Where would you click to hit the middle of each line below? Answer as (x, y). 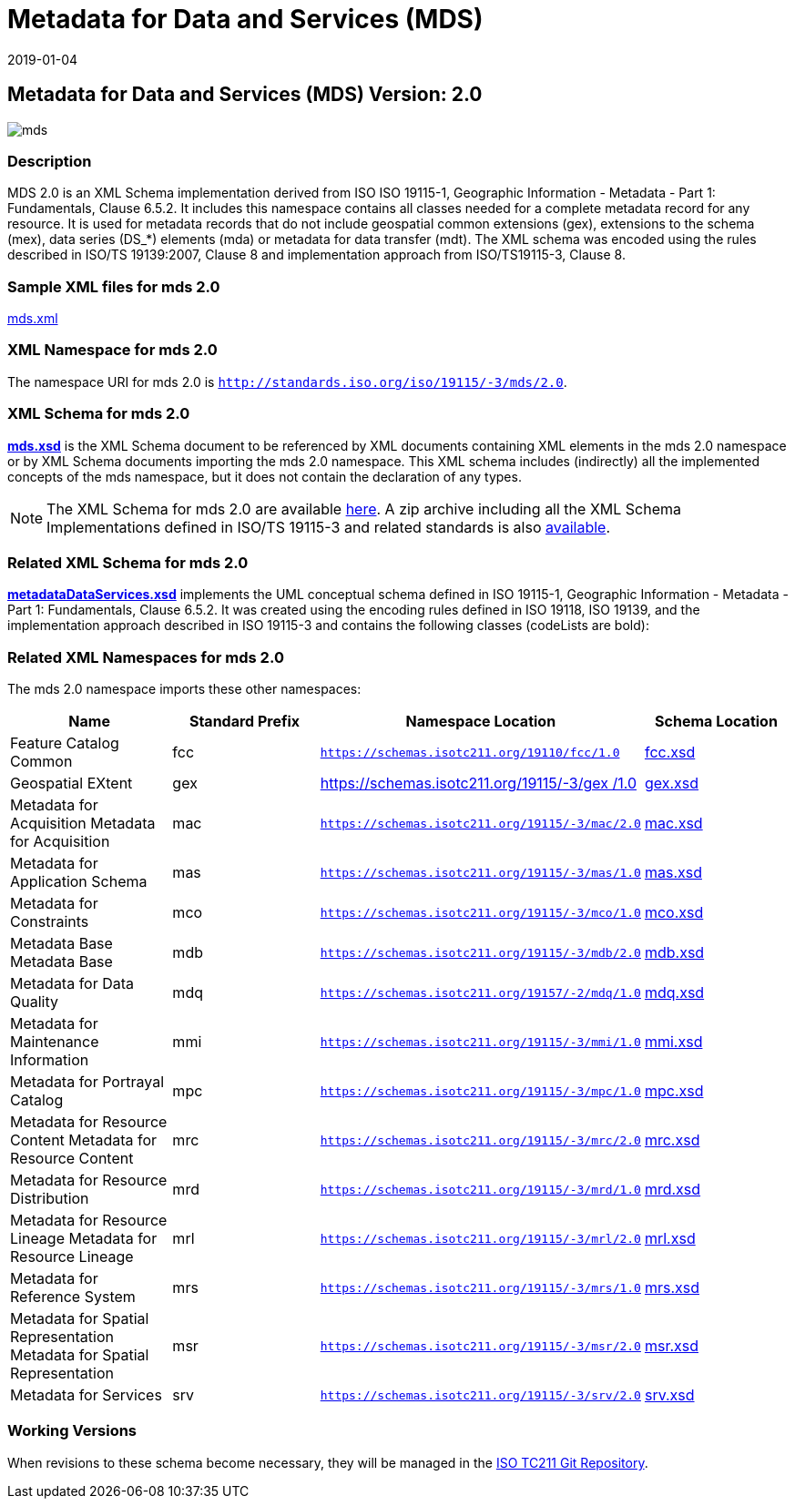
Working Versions (72, 1431)
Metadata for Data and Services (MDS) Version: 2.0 (245, 95)
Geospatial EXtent (71, 784)
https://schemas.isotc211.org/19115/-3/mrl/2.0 (480, 1238)
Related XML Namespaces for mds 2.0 (146, 657)
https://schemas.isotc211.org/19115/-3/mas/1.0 (480, 872)
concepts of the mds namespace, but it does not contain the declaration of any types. (265, 476)
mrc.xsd (672, 1140)
